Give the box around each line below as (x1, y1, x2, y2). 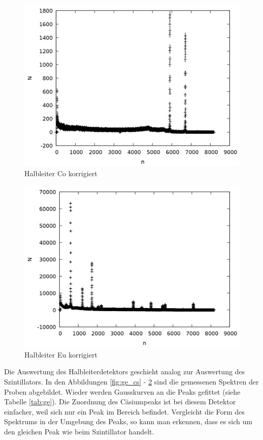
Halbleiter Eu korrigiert (24, 349, 97, 360)
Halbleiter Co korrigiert (24, 168, 97, 178)
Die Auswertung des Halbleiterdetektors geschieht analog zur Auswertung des (4, 366, 245, 377)
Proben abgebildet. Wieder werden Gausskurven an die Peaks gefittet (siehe (4, 386, 241, 397)
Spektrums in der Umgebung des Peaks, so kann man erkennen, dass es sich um (4, 416, 252, 427)
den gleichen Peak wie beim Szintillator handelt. (4, 426, 154, 436)
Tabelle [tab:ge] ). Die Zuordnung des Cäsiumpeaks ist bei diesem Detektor (4, 396, 236, 407)
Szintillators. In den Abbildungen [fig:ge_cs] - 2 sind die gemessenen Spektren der (4, 376, 259, 387)
